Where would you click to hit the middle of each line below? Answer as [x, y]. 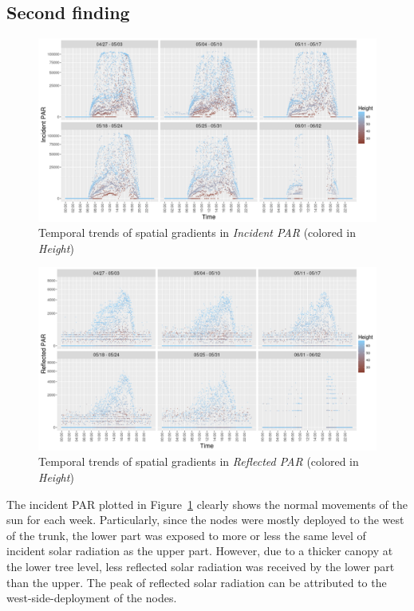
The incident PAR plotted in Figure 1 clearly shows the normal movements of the [207, 504]
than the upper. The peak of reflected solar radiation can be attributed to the [197, 582]
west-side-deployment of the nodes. [92, 598]
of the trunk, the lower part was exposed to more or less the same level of [186, 535]
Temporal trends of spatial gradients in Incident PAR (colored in [197, 233]
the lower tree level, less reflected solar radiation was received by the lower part [201, 566]
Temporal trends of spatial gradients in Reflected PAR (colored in [199, 461]
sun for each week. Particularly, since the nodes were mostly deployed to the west [205, 520]
